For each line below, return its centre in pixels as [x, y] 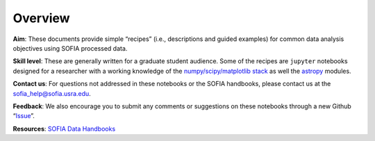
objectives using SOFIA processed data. [70, 48]
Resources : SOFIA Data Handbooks [64, 128]
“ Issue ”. [24, 116]
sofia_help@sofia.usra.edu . [52, 93]
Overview [41, 18]
